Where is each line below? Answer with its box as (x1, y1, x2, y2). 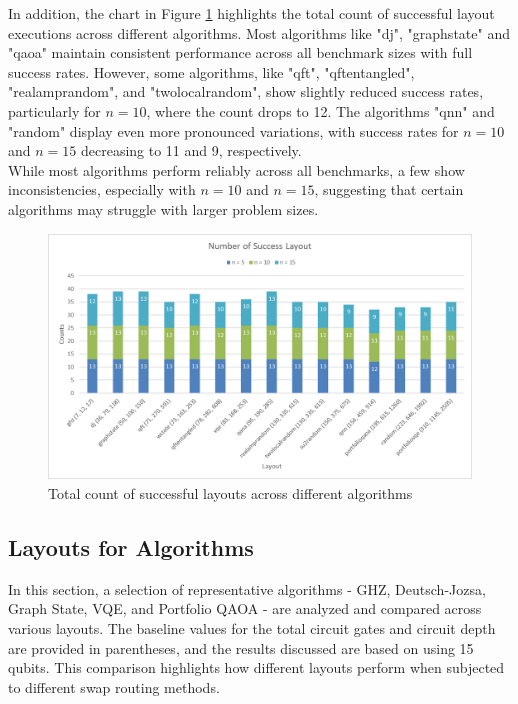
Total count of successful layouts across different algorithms (48, 483, 413, 504)
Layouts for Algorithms (8, 532, 254, 563)
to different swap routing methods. (8, 676, 220, 697)
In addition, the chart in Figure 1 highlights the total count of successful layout (8, 3, 495, 23)
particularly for (8, 100, 101, 121)
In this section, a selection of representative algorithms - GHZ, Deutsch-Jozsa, (8, 578, 486, 599)
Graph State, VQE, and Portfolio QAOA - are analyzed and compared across (8, 598, 482, 619)
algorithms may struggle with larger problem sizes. (8, 198, 319, 219)
